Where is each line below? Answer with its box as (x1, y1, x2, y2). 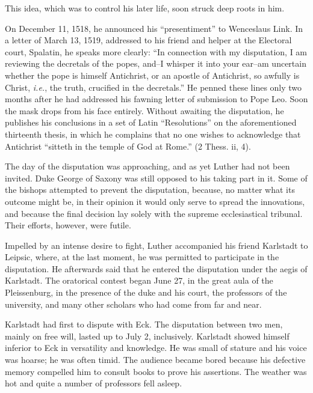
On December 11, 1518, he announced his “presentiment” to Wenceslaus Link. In (5, 22, 303, 34)
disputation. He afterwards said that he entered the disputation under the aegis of (5, 262, 308, 275)
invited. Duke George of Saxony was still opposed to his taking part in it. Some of (5, 171, 308, 184)
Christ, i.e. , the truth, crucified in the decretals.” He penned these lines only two (5, 81, 302, 93)
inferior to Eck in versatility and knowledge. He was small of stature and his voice (5, 341, 307, 354)
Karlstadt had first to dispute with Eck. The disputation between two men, (5, 318, 283, 331)
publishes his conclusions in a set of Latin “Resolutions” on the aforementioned (5, 116, 297, 129)
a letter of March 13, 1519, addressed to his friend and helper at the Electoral (5, 34, 292, 46)
